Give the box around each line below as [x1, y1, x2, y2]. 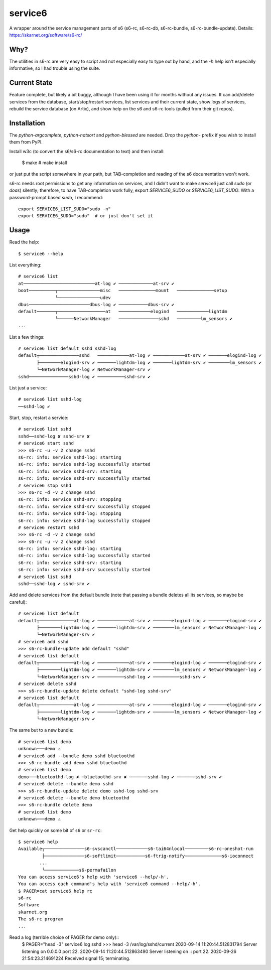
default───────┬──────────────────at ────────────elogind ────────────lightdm [18, 309, 227, 315]
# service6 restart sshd [18, 524, 79, 530]
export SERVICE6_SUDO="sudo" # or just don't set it [18, 213, 153, 219]
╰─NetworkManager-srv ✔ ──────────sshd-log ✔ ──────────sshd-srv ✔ [37, 674, 206, 679]
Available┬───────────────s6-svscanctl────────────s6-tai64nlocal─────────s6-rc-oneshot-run [18, 846, 254, 852]
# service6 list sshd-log [18, 396, 82, 402]
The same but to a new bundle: [9, 727, 74, 733]
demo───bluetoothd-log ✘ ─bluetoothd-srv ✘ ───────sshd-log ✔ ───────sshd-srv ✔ [18, 774, 222, 780]
